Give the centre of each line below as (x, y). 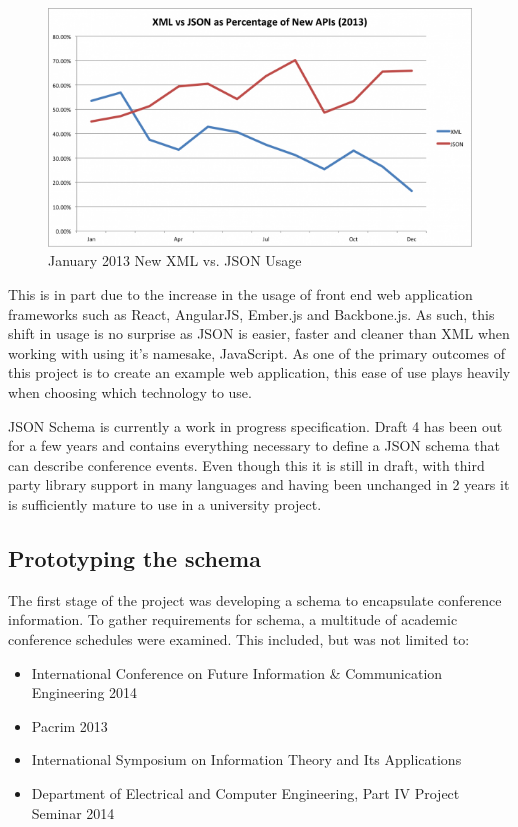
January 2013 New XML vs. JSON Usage (175, 260)
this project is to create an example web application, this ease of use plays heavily (259, 372)
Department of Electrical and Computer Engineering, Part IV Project (245, 792)
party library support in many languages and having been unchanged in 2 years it (259, 484)
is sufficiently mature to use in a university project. (165, 503)
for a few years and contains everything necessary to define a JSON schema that (254, 445)
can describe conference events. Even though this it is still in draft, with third (246, 464)
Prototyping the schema (134, 557)
